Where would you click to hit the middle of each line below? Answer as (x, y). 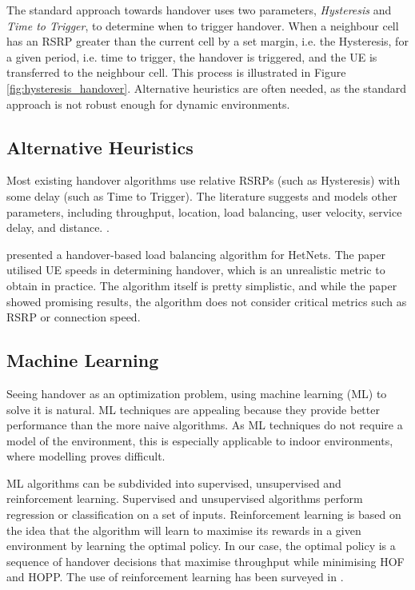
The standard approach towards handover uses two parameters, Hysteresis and (199, 10)
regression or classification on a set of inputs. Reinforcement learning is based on (204, 514)
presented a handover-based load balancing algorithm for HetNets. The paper (196, 254)
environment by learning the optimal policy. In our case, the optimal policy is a (201, 546)
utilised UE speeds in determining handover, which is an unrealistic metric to (196, 270)
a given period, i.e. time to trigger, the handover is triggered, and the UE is (192, 56)
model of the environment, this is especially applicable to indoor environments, (200, 440)
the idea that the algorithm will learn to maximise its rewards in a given (184, 530)
